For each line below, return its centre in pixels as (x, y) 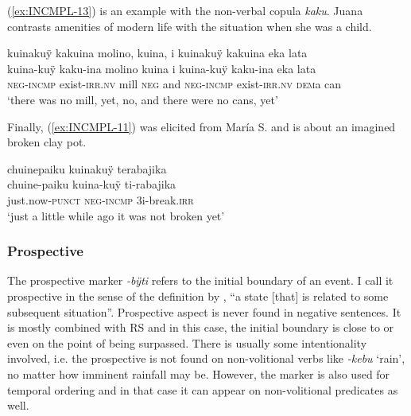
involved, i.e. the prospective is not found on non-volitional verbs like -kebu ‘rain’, (206, 358)
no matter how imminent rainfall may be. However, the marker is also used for (199, 373)
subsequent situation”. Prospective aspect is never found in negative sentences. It (204, 311)
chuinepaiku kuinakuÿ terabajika (87, 168)
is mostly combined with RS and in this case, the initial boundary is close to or (201, 327)
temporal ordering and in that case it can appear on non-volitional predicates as (203, 389)
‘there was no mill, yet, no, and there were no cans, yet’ (143, 99)
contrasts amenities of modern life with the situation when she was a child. (190, 26)
